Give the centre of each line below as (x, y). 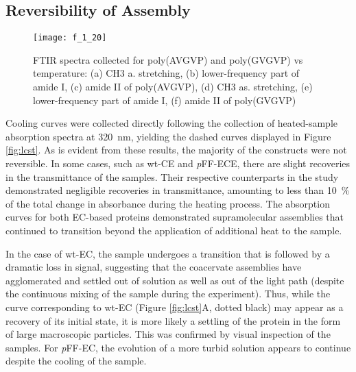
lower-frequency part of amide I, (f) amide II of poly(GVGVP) (165, 100)
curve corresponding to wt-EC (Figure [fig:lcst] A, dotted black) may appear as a (175, 307)
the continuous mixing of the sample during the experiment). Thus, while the (168, 294)
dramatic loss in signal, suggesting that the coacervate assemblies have (154, 267)
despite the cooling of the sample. (76, 361)
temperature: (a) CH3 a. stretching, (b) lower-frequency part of (166, 73)
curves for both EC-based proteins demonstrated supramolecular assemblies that (175, 217)
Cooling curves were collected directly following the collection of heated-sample (172, 123)
